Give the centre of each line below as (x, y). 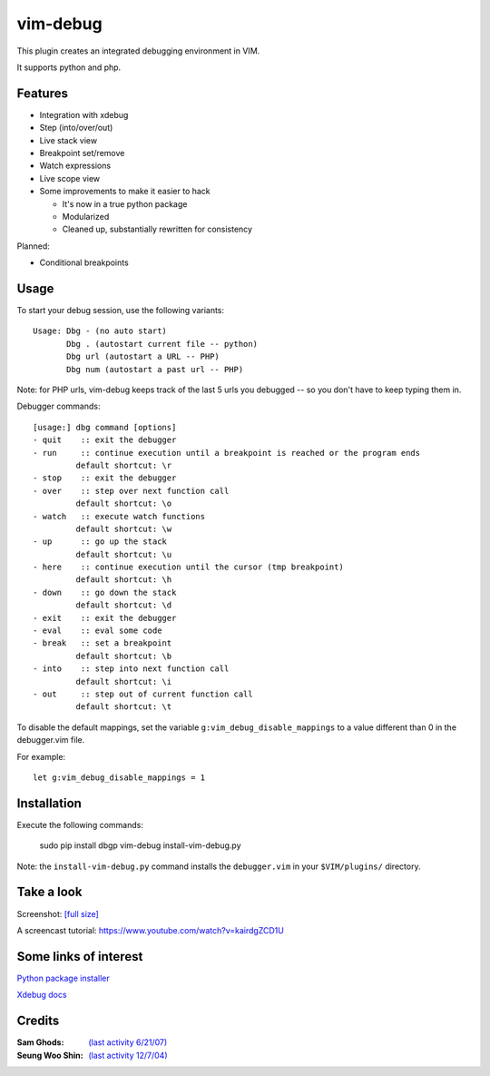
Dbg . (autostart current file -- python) (162, 344)
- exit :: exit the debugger (105, 618)
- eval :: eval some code (98, 631)
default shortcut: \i (124, 681)
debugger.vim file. (51, 740)
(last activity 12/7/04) (128, 1055)
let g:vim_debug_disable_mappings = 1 (119, 777)
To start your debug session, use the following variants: (121, 311)
